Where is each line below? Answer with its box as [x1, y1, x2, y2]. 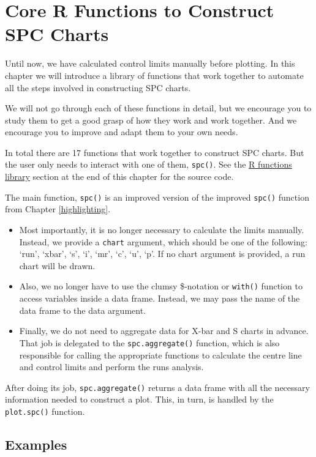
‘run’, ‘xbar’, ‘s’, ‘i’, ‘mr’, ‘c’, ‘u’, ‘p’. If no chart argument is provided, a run [19, 247, 306, 260]
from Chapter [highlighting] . [5, 202, 111, 215]
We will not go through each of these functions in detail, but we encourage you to [5, 102, 312, 114]
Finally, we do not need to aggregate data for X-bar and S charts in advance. [19, 324, 309, 337]
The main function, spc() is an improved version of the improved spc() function [5, 190, 309, 203]
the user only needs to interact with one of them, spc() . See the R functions [5, 158, 292, 171]
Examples [5, 434, 67, 453]
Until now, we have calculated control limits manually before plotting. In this [5, 57, 295, 70]
